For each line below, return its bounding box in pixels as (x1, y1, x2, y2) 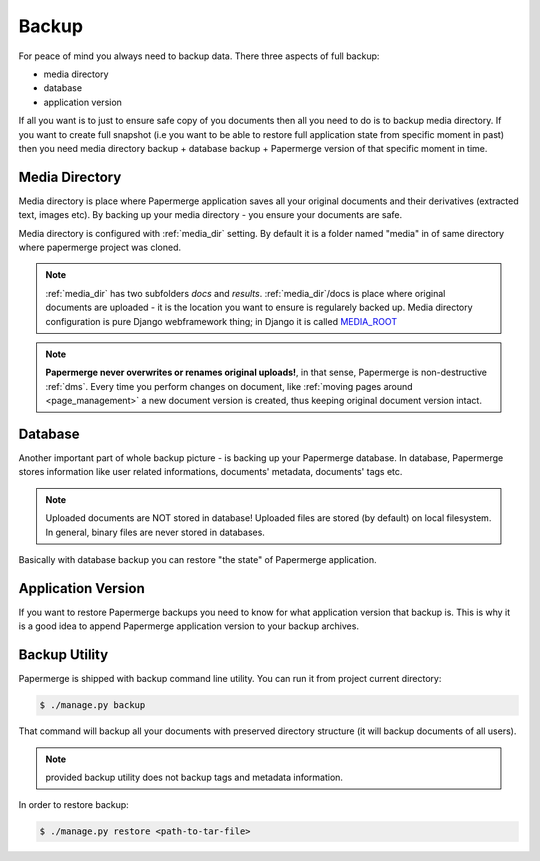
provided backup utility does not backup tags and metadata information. (45, 771, 344, 783)
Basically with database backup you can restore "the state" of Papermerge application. (18, 553, 377, 565)
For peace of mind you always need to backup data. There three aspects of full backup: (18, 50, 380, 62)
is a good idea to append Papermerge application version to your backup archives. (18, 620, 360, 632)
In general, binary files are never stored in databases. (45, 526, 265, 538)
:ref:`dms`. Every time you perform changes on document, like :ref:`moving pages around (45, 380, 414, 392)
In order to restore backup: (18, 799, 129, 811)
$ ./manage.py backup (39, 700, 146, 711)
